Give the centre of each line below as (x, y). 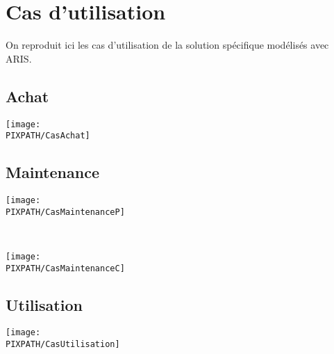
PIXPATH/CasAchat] (48, 136)
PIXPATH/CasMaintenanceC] (65, 268)
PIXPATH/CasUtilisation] (63, 345)
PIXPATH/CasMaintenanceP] (65, 212)
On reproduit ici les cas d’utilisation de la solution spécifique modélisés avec (167, 45)
